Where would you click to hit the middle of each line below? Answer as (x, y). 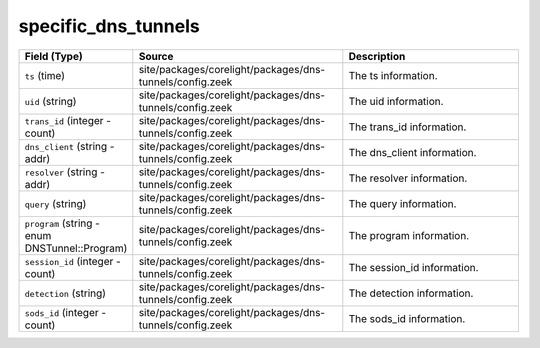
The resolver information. (408, 178)
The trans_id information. (407, 127)
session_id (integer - (73, 261)
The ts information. (393, 75)
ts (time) (44, 75)
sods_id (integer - (65, 312)
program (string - (62, 223)
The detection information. (411, 293)
